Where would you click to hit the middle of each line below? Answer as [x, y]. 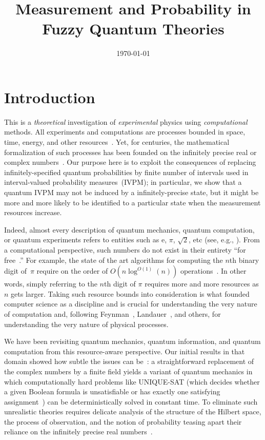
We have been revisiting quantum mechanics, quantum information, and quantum [132, 341]
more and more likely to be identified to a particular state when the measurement [132, 202]
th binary [244, 260]
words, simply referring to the [51, 284]
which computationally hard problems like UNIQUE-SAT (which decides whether [132, 381]
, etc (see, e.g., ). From [224, 240]
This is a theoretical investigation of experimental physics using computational [126, 121]
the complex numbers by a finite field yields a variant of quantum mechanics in [128, 371]
